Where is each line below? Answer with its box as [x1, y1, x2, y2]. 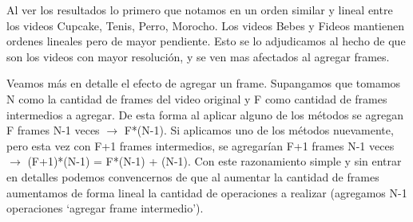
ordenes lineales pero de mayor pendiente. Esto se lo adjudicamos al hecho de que [6, 33, 406, 49]
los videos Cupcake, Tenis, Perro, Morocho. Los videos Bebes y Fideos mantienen [6, 17, 405, 33]
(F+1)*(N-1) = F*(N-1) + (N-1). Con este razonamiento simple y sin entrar [27, 153, 402, 169]
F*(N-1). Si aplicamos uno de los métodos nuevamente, [124, 122, 394, 138]
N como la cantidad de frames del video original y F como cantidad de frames [6, 90, 387, 107]
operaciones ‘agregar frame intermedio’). [6, 200, 204, 216]
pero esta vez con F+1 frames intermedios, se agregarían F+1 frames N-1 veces [6, 137, 395, 154]
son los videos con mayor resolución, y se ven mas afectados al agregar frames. [6, 48, 390, 64]
